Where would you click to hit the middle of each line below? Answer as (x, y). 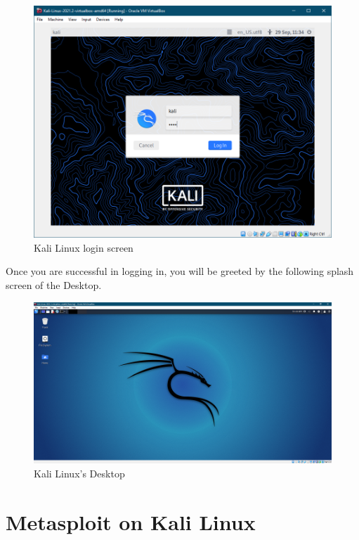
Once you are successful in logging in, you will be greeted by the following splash (180, 271)
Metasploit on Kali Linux (131, 521)
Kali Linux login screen (84, 247)
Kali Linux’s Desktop (79, 473)
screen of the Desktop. (54, 284)
